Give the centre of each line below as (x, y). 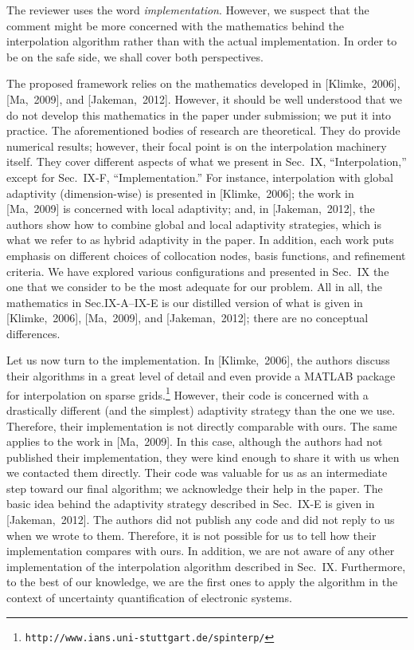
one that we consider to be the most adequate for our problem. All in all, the (195, 287)
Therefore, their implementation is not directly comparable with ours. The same (202, 425)
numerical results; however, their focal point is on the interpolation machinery (197, 146)
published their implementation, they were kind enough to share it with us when (203, 457)
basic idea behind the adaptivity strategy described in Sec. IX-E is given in (191, 504)
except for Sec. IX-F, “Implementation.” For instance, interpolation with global (200, 177)
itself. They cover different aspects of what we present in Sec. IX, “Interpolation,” (207, 162)
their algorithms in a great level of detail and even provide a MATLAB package (201, 376)
